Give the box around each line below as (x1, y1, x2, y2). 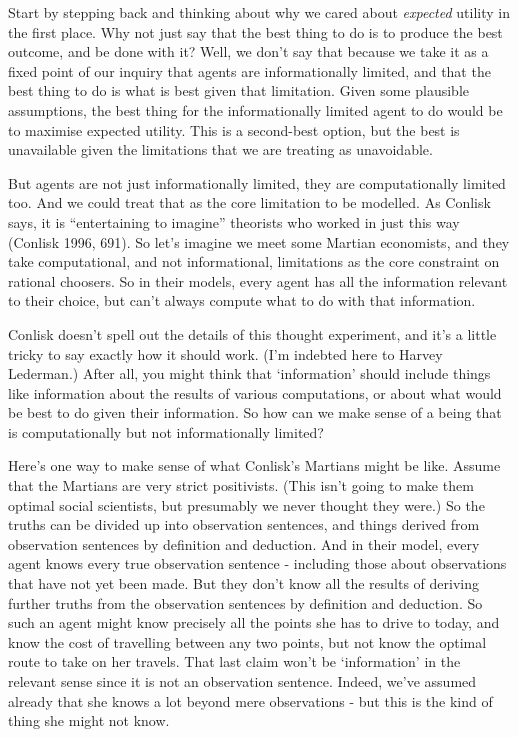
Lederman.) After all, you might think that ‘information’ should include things (8, 363, 491, 384)
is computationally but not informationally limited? (8, 421, 324, 442)
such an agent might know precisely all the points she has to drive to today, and (8, 612, 500, 633)
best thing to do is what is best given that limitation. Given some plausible (8, 80, 470, 101)
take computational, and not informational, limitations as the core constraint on (8, 251, 500, 272)
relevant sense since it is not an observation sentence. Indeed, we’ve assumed (8, 671, 477, 691)
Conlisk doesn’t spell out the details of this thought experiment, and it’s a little (8, 323, 497, 344)
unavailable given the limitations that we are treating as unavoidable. (8, 139, 433, 160)
